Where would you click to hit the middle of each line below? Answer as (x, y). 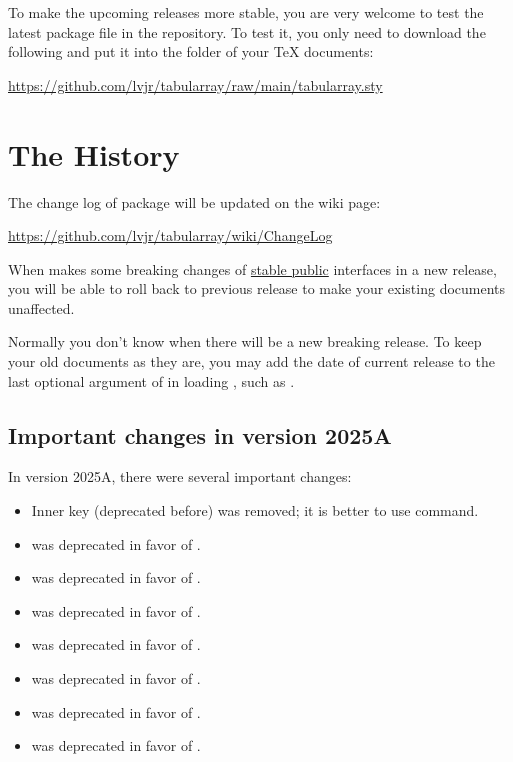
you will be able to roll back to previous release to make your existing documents (257, 288)
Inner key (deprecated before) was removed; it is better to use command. (255, 510)
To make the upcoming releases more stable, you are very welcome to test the (246, 12)
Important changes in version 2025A (200, 434)
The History (94, 153)
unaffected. (41, 307)
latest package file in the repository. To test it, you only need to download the (247, 31)
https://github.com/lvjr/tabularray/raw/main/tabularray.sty (195, 84)
